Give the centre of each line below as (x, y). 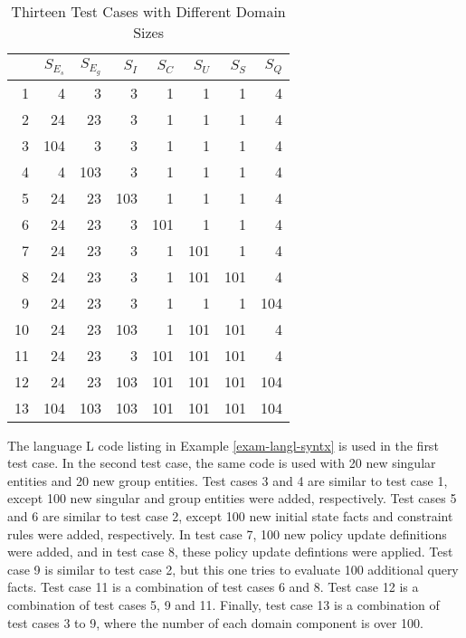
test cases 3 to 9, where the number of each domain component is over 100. (216, 622)
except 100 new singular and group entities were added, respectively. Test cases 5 (232, 498)
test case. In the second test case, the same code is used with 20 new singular (222, 463)
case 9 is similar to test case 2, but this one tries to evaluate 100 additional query (233, 569)
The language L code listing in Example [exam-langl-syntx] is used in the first (223, 445)
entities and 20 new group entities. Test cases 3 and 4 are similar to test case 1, (228, 480)
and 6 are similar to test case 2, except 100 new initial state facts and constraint (230, 516)
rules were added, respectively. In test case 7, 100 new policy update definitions (227, 533)
